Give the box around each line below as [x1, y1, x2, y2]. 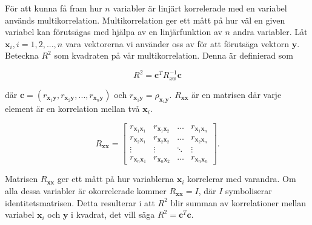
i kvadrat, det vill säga [71, 208, 155, 221]
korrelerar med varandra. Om [187, 172, 296, 185]
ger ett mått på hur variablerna [57, 172, 174, 185]
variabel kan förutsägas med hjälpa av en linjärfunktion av [5, 25, 222, 38]
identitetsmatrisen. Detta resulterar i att [5, 196, 155, 209]
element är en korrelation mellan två [5, 102, 140, 115]
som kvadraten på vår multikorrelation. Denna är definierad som [54, 49, 293, 62]
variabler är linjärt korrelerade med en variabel [113, 2, 287, 14]
